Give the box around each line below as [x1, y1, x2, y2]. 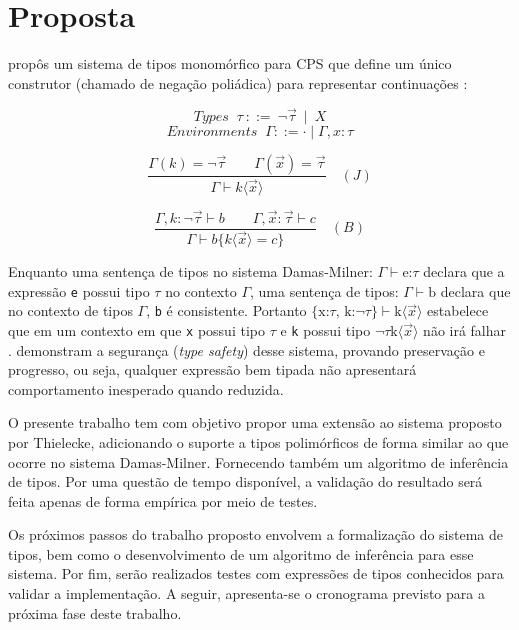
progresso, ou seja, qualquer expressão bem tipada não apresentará [8, 359, 417, 380]
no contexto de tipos [8, 300, 133, 321]
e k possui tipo [280, 319, 371, 340]
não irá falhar [423, 319, 507, 340]
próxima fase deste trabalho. [8, 602, 182, 623]
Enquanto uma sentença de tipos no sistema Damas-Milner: [8, 260, 373, 281]
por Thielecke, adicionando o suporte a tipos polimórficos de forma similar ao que [8, 431, 509, 452]
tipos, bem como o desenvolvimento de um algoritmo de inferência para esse [8, 543, 474, 564]
